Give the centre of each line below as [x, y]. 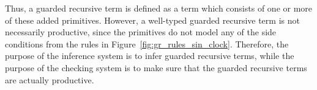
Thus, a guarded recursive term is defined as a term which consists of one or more [159, 8]
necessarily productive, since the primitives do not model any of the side [141, 32]
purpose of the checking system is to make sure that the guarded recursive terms [156, 67]
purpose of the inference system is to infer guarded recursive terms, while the [150, 56]
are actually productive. [50, 79]
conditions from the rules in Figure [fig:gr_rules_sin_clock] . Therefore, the [147, 43]
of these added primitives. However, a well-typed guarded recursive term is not [152, 20]
